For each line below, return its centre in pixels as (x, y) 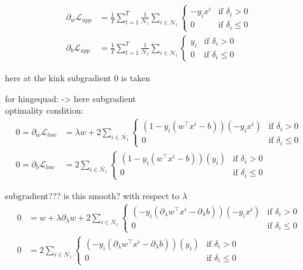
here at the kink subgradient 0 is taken (78, 77)
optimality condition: (44, 110)
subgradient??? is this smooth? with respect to (92, 195)
